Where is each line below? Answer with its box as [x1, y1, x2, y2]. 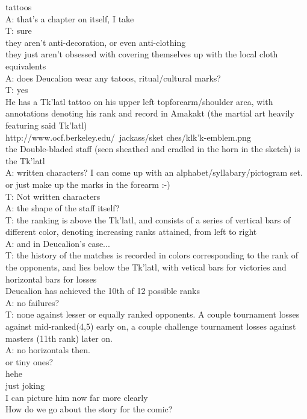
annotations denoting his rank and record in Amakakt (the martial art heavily [5, 107, 294, 120]
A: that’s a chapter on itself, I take [5, 12, 134, 25]
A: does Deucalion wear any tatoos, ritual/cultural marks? [5, 71, 221, 84]
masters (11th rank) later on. [5, 331, 113, 344]
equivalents [5, 59, 46, 72]
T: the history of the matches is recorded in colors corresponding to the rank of [5, 249, 298, 261]
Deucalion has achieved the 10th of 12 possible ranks [5, 284, 200, 297]
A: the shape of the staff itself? [5, 202, 120, 214]
